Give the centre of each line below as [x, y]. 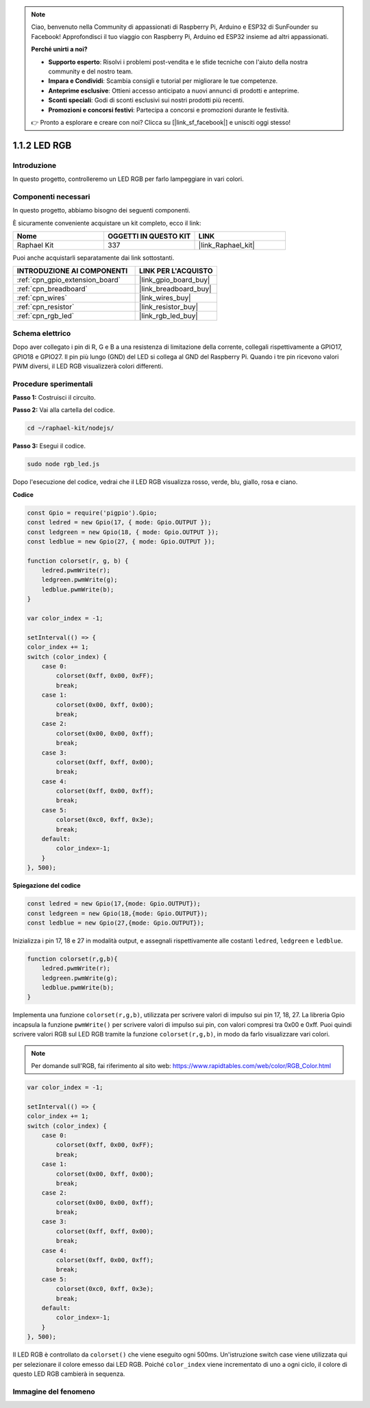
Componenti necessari [51, 197]
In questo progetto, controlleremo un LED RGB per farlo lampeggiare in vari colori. [128, 179]
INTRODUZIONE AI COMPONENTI [72, 271]
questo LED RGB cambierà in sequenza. [69, 1374]
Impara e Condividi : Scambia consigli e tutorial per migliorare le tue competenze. [163, 81]
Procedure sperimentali [53, 384]
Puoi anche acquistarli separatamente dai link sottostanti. [94, 258]
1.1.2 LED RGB [42, 145]
